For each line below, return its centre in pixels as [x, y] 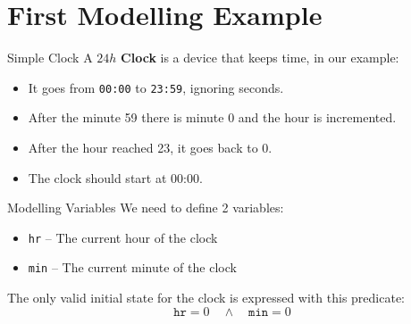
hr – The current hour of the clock [123, 237]
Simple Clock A [50, 58]
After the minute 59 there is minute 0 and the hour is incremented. [212, 117]
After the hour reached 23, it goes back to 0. [150, 147]
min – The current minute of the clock [132, 267]
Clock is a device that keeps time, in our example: [260, 58]
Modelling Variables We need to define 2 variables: [146, 208]
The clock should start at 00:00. [115, 177]
